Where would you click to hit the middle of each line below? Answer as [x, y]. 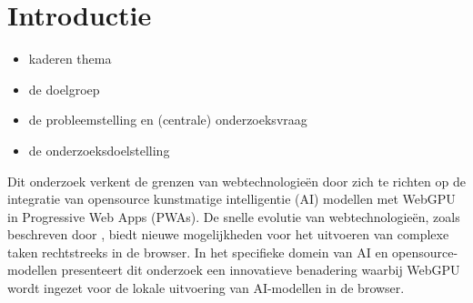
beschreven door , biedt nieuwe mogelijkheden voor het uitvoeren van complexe [228, 234]
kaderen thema [70, 59]
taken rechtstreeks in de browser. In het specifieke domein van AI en [198, 252]
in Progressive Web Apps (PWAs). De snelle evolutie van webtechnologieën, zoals [234, 216]
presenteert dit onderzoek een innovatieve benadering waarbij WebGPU [261, 270]
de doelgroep [64, 89]
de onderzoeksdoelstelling [99, 150]
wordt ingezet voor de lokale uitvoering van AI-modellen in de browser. [206, 288]
